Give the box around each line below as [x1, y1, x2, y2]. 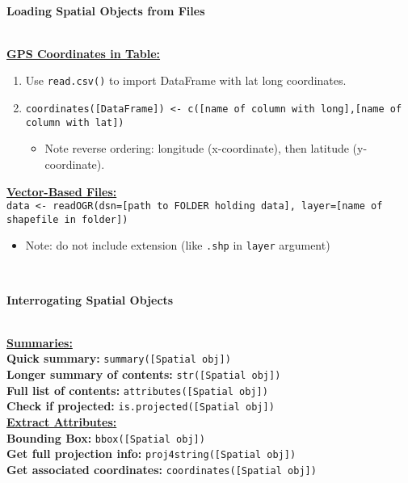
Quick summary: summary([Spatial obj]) [6, 350, 231, 367]
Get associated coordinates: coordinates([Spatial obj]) [6, 461, 317, 477]
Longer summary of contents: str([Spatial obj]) [6, 366, 281, 383]
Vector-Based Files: [6, 183, 117, 199]
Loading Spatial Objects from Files [6, 2, 205, 19]
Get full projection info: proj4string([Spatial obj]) [6, 445, 297, 462]
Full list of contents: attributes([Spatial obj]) [6, 381, 268, 398]
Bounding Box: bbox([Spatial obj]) [6, 429, 205, 446]
